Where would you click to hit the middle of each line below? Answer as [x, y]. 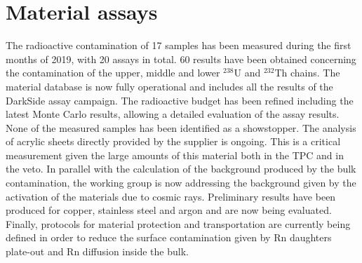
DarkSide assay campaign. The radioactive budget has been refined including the [180, 100]
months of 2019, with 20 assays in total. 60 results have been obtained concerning [181, 59]
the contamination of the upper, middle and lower [113, 73]
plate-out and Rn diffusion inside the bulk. [97, 251]
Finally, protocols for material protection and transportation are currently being [178, 223]
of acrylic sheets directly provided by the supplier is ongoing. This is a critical [173, 141]
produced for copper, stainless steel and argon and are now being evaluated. [169, 210]
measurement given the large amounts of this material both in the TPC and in [175, 155]
